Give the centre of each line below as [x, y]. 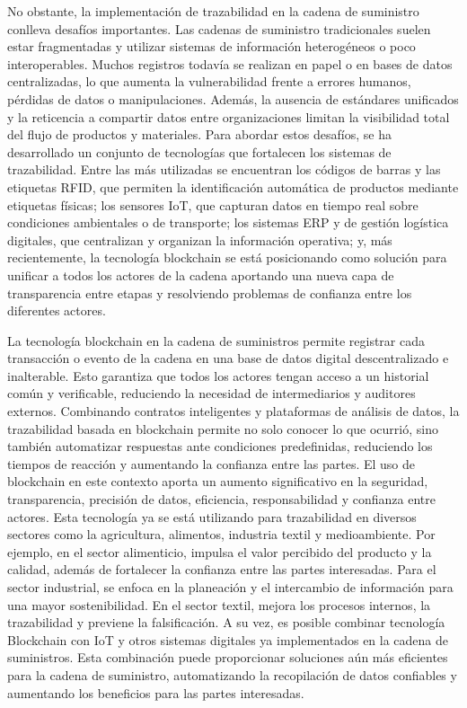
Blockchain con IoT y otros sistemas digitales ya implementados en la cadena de [228, 639]
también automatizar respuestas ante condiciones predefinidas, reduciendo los [220, 446]
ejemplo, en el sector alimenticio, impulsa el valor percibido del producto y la [220, 551]
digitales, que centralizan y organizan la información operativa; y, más [200, 239]
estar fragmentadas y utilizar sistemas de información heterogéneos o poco [211, 46]
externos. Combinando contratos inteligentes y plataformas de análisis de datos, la [233, 411]
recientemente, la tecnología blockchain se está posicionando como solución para [227, 257]
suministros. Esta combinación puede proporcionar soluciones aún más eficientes [228, 657]
